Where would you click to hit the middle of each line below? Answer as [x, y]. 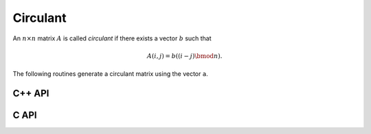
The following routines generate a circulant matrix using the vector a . [111, 74]
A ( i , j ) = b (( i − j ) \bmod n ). [184, 56]
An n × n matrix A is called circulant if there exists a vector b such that [112, 38]
